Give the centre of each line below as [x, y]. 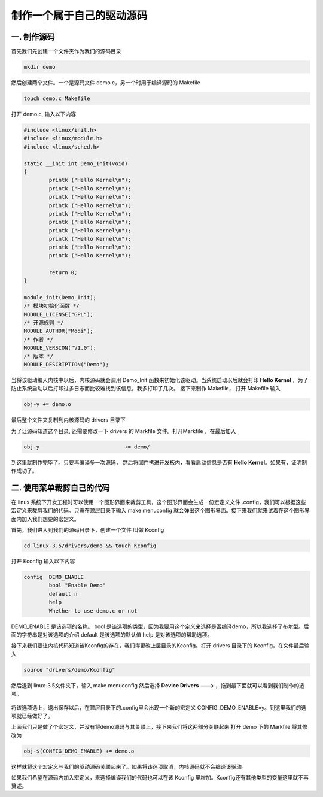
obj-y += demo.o [48, 404]
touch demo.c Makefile [57, 99]
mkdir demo [39, 67]
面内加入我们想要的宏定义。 [45, 519]
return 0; [63, 272]
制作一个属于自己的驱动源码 [79, 16]
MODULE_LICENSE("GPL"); [59, 314]
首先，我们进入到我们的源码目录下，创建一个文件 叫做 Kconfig [88, 530]
